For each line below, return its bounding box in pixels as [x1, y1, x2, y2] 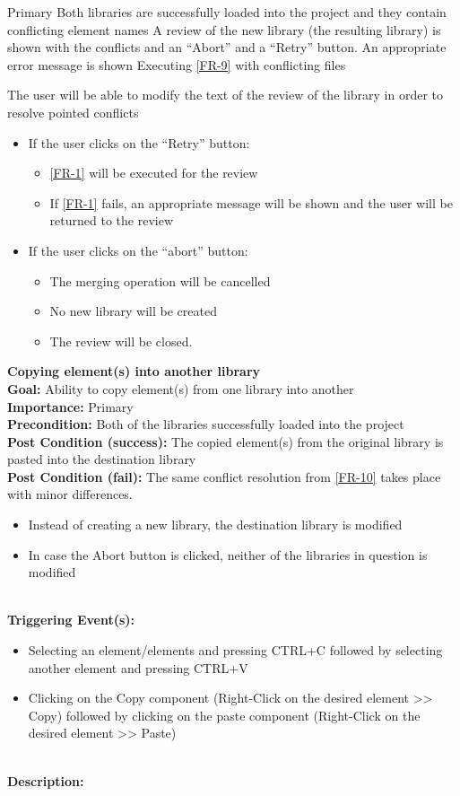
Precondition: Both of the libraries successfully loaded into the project [7, 415, 404, 433]
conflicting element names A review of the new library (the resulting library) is [7, 20, 441, 39]
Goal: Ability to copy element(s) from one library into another [7, 379, 354, 398]
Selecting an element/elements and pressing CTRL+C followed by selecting [28, 641, 443, 660]
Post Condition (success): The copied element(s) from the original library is [7, 432, 444, 450]
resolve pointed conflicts [7, 102, 139, 121]
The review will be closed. [49, 331, 193, 350]
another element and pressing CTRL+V [28, 658, 248, 677]
